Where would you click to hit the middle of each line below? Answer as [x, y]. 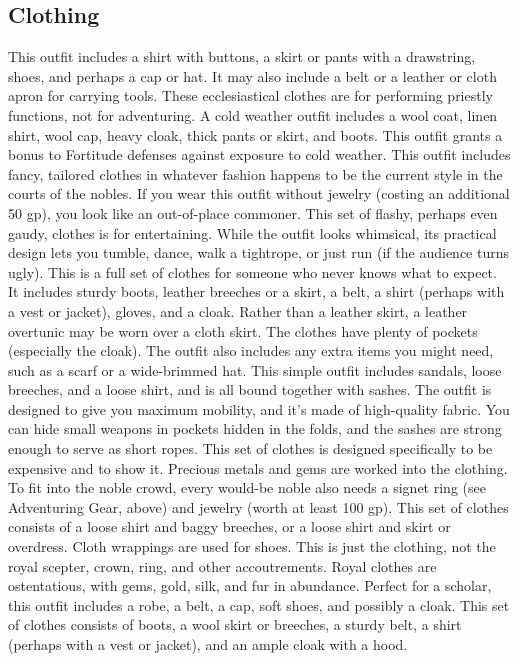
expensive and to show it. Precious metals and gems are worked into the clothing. [258, 467]
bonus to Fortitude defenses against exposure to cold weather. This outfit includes [259, 154]
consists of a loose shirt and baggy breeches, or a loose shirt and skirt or [229, 526]
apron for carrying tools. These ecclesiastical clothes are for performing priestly [250, 95]
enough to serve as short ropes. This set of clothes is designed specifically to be [250, 448]
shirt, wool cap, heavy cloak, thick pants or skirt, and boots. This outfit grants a [255, 134]
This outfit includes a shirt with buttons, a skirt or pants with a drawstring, [242, 56]
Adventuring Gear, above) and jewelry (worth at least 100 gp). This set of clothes [258, 506]
